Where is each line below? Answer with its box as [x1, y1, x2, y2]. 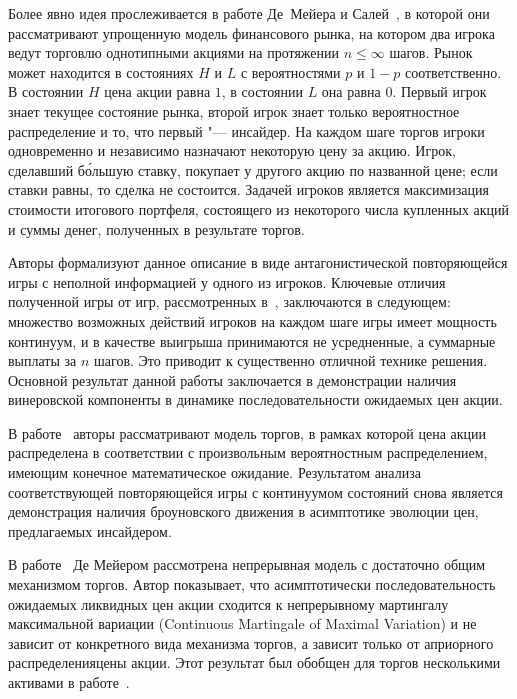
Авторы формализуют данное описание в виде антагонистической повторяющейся [8, 252, 508, 273]
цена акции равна [104, 81, 211, 102]
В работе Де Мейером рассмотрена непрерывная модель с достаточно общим [8, 554, 486, 575]
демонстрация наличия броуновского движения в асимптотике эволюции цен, [8, 501, 479, 522]
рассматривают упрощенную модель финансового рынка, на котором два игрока [8, 22, 495, 43]
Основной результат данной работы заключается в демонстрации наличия [8, 369, 457, 390]
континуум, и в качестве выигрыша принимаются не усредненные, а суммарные [8, 330, 496, 351]
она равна [321, 81, 381, 102]
